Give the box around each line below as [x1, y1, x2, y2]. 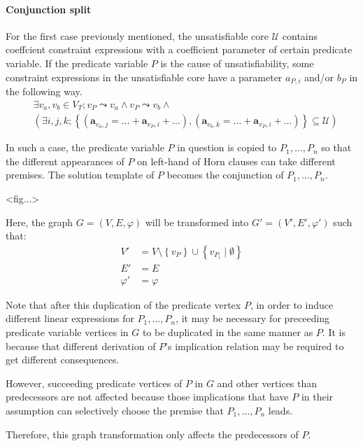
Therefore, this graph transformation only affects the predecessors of [6, 426, 299, 441]
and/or [304, 69, 334, 84]
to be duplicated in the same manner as [142, 324, 313, 339]
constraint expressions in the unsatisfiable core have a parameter [6, 69, 283, 84]
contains [282, 28, 318, 43]
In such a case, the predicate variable [6, 140, 164, 155]
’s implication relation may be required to [165, 338, 344, 353]
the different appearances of [6, 153, 124, 168]
